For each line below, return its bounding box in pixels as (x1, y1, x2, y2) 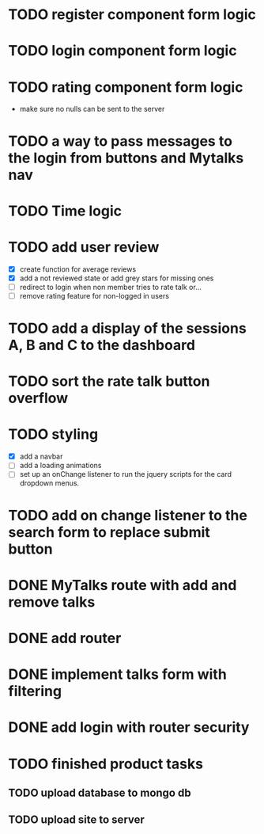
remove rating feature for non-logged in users (19, 291, 170, 300)
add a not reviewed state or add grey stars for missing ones (19, 273, 214, 283)
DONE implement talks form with (8, 665, 227, 684)
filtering (8, 683, 62, 700)
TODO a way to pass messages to (8, 132, 233, 150)
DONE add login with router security (8, 718, 250, 737)
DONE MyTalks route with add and (8, 576, 237, 594)
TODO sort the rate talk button (8, 372, 210, 390)
